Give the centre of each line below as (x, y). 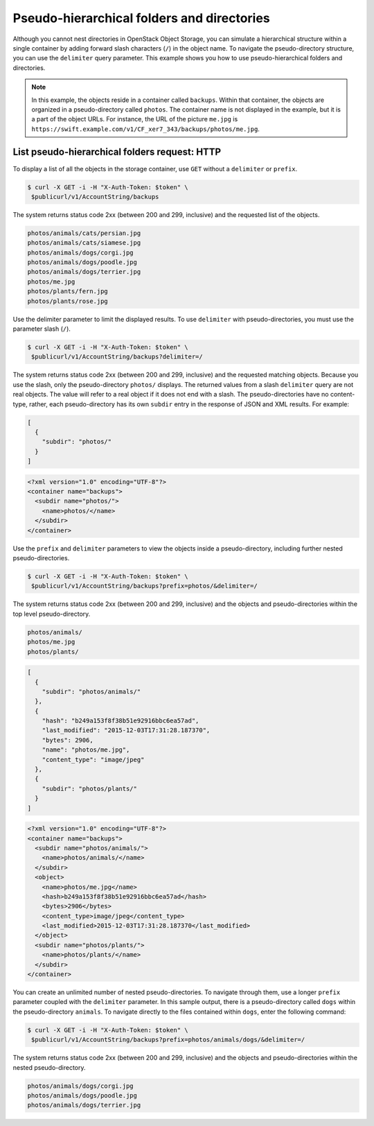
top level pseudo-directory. (52, 614)
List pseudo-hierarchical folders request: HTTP (117, 152)
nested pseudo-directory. (49, 1067)
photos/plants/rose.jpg (68, 301)
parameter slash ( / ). (42, 329)
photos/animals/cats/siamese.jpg (84, 243)
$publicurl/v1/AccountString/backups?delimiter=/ (117, 357)
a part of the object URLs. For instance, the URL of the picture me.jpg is (135, 119)
